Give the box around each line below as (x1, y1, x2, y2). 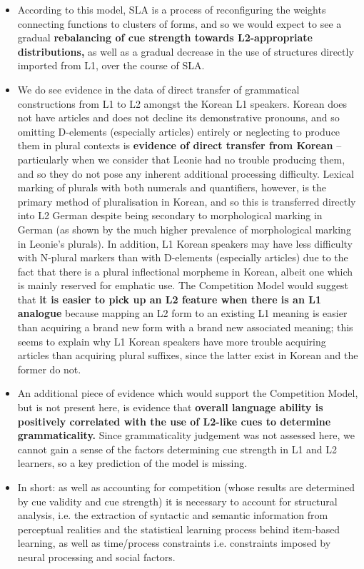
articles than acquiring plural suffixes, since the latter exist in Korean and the (17, 348, 358, 363)
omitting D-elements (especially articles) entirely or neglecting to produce (17, 124, 340, 139)
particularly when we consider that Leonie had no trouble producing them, (17, 151, 345, 166)
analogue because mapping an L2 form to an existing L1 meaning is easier (17, 306, 348, 321)
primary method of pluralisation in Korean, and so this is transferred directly (17, 193, 356, 208)
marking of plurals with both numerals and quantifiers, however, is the (17, 180, 327, 195)
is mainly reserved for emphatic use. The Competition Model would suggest (17, 278, 349, 293)
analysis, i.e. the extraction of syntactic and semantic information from (17, 508, 328, 523)
